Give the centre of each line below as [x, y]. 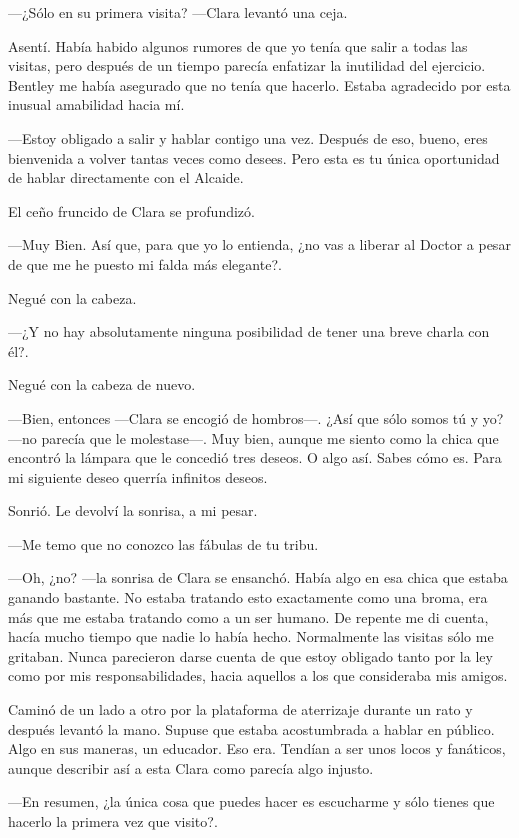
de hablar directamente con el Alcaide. [126, 177]
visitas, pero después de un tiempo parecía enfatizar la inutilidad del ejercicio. [247, 65]
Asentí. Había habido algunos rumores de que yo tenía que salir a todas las [238, 45]
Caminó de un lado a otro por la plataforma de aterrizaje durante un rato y [240, 709]
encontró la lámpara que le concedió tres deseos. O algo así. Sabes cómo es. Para [255, 457]
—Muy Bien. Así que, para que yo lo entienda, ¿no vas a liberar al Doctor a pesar [259, 244]
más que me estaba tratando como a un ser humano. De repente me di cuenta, [248, 616]
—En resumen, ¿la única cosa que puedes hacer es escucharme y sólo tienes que [251, 801]
